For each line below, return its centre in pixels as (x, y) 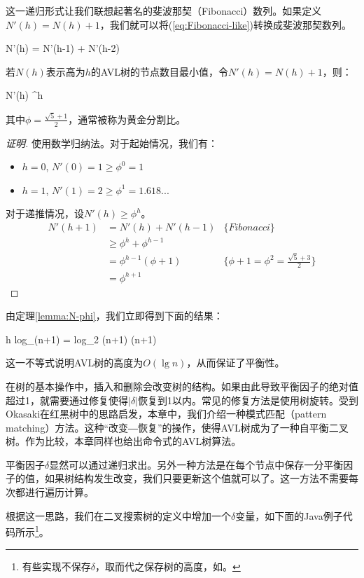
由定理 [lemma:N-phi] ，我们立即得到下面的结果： (114, 316)
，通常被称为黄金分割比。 (127, 119)
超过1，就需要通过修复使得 (67, 400)
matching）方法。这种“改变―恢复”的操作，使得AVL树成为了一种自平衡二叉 (177, 427)
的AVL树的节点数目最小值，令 (160, 71)
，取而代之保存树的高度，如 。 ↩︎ (168, 566)
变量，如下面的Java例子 (289, 515)
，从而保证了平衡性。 (236, 363)
